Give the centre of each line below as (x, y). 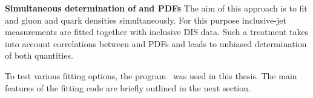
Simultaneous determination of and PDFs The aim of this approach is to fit (156, 8)
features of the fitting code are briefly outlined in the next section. (128, 87)
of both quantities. (39, 55)
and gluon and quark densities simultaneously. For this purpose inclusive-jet (146, 20)
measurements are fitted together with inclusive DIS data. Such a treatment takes (157, 32)
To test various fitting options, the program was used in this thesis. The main (151, 75)
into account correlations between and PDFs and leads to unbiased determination (156, 43)
